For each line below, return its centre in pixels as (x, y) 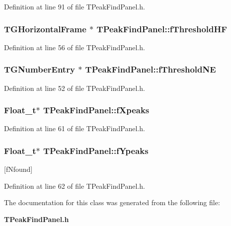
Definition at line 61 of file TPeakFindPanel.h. (75, 128)
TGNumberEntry (39, 69)
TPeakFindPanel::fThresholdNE (151, 69)
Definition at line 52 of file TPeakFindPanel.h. (75, 88)
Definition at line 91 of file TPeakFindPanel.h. (75, 6)
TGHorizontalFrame (45, 29)
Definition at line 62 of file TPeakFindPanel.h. (75, 186)
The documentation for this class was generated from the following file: (112, 202)
